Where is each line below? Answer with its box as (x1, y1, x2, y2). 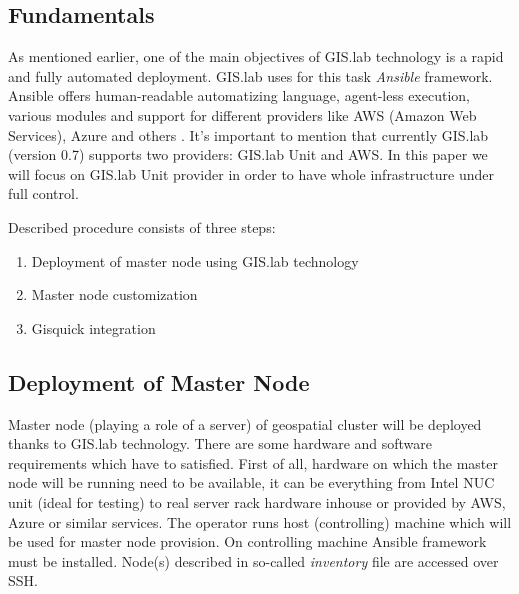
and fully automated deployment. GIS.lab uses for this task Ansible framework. (8, 65, 493, 86)
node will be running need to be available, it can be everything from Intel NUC (8, 472, 495, 493)
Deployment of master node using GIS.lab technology (31, 250, 359, 271)
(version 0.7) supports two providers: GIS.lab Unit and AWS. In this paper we (8, 144, 488, 165)
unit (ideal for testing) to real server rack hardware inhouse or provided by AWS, (8, 491, 506, 512)
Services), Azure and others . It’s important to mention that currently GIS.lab (8, 124, 489, 145)
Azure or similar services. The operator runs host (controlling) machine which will (8, 511, 512, 532)
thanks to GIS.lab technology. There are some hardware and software (8, 433, 433, 454)
